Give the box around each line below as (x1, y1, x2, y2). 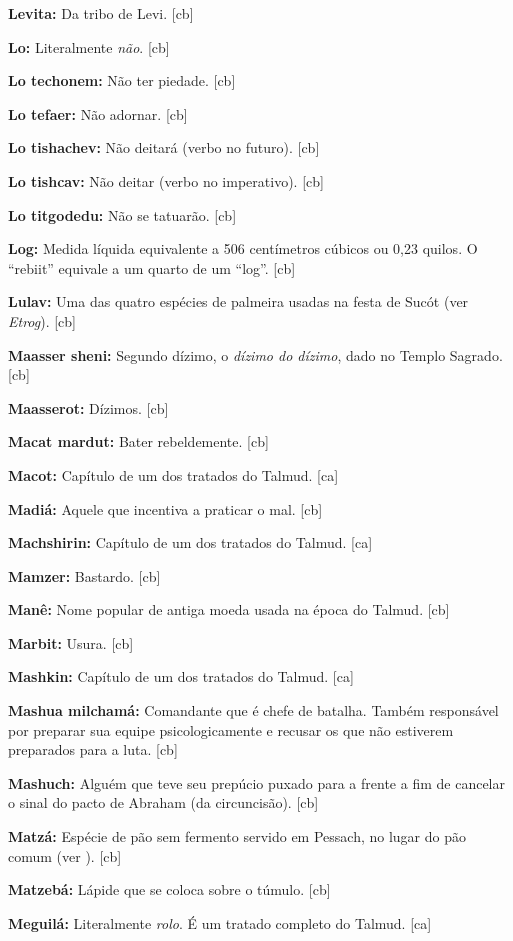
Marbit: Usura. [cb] (8, 632, 134, 653)
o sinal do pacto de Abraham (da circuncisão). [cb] (8, 792, 319, 813)
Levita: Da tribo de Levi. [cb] (8, 3, 194, 23)
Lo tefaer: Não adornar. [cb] (8, 103, 188, 124)
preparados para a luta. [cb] (8, 739, 178, 760)
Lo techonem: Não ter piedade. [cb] (8, 70, 236, 91)
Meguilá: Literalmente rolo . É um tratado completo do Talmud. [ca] (8, 912, 432, 933)
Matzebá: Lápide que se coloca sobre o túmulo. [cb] (8, 879, 331, 900)
